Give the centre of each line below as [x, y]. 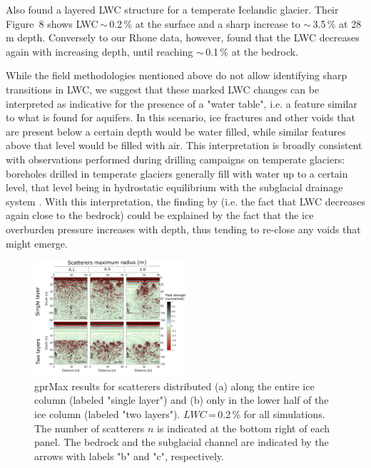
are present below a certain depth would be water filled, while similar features [176, 131]
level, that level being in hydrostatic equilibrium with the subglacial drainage [174, 187]
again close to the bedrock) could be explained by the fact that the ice [160, 215]
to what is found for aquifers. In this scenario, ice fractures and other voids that [181, 117]
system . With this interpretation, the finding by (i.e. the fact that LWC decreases [185, 201]
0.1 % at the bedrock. [252, 51]
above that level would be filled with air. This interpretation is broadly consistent [184, 145]
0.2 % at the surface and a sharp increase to [205, 23]
